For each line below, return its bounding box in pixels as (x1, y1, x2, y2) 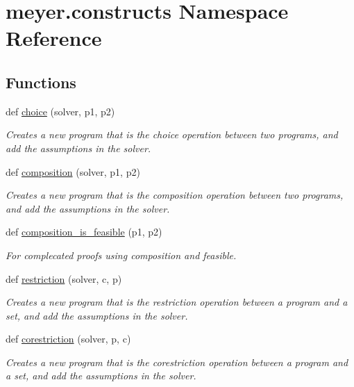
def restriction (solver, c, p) (6, 271, 122, 286)
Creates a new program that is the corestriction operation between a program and (6, 354, 348, 369)
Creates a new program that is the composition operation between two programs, (6, 188, 344, 202)
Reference (6, 24, 102, 52)
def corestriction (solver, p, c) (6, 331, 131, 346)
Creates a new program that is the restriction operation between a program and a (6, 295, 348, 309)
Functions (6, 71, 76, 92)
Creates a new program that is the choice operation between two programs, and (6, 127, 338, 142)
